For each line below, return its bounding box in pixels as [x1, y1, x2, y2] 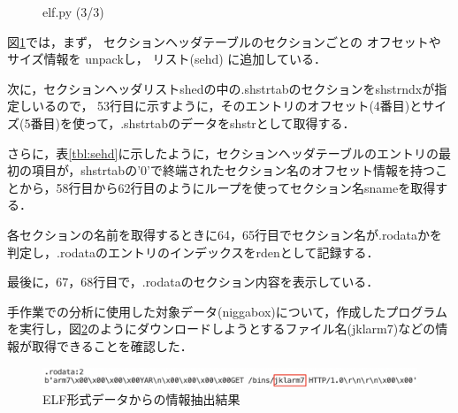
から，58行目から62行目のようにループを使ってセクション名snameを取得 [19, 178, 436, 196]
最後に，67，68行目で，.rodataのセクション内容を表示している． [7, 272, 379, 291]
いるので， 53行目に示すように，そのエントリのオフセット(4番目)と [31, 96, 423, 115]
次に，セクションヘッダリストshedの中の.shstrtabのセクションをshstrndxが [7, 79, 435, 97]
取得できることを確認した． [31, 336, 193, 355]
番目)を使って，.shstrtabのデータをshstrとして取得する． [30, 113, 355, 132]
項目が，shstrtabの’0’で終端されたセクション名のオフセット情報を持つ [31, 161, 435, 180]
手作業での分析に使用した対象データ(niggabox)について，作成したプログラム [7, 302, 447, 320]
